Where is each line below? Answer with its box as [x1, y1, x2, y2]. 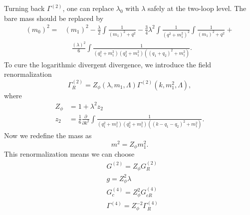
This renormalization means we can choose [4, 149, 135, 159]
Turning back [4, 3, 45, 13]
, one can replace [62, 3, 114, 13]
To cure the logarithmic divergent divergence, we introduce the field [4, 59, 212, 69]
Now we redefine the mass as [4, 130, 92, 141]
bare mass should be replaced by [4, 12, 104, 23]
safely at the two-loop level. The [148, 3, 247, 13]
